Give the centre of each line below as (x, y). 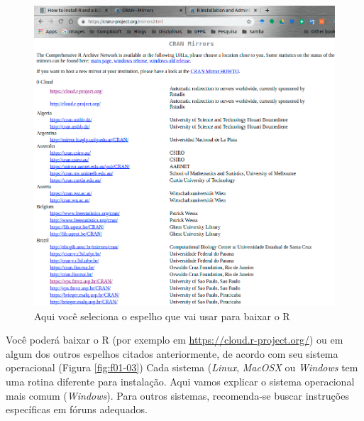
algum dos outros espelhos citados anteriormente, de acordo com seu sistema (172, 353)
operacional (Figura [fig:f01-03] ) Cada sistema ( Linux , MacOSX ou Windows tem (182, 367)
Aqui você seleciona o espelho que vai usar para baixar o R (162, 316)
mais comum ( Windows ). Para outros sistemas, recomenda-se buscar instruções (177, 395)
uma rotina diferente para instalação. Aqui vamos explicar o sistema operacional (180, 382)
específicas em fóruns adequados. (77, 409)
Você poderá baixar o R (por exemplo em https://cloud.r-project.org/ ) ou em (175, 340)
